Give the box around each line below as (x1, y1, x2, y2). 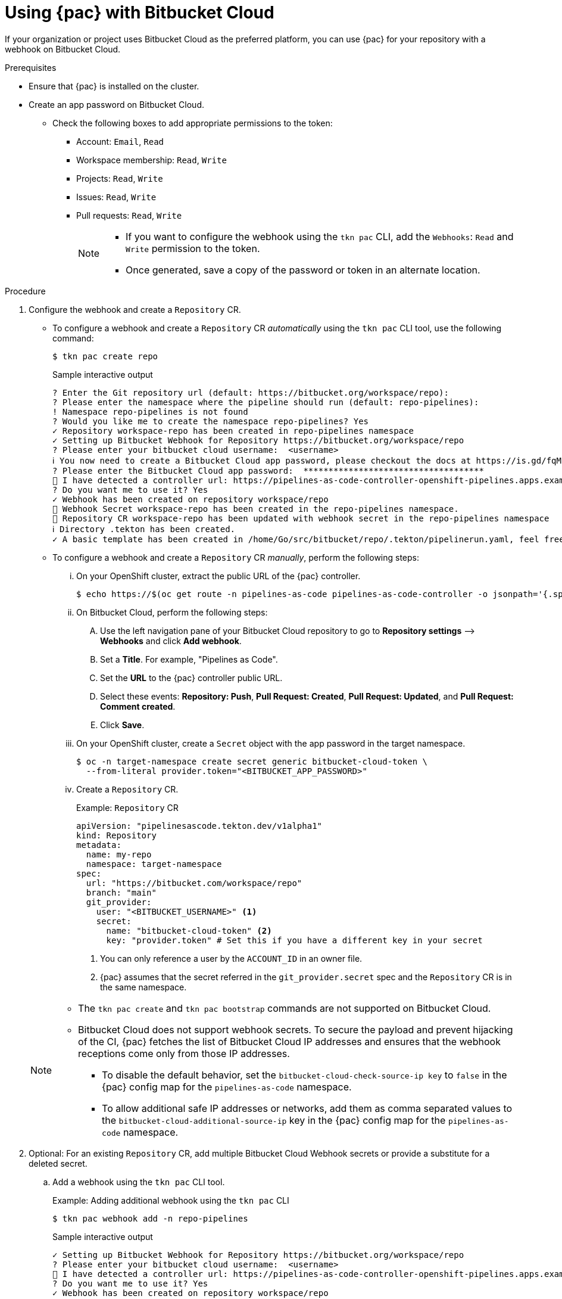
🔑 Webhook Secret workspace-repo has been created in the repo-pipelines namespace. (52, 504, 459, 514)
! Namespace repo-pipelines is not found (52, 406, 248, 417)
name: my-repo (86, 849, 152, 859)
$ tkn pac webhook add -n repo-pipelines (52, 1213, 248, 1223)
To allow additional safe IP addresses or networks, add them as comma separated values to (102, 1102, 513, 1114)
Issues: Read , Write (76, 191, 157, 202)
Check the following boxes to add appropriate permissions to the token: (52, 117, 333, 128)
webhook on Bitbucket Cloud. (5, 43, 121, 54)
